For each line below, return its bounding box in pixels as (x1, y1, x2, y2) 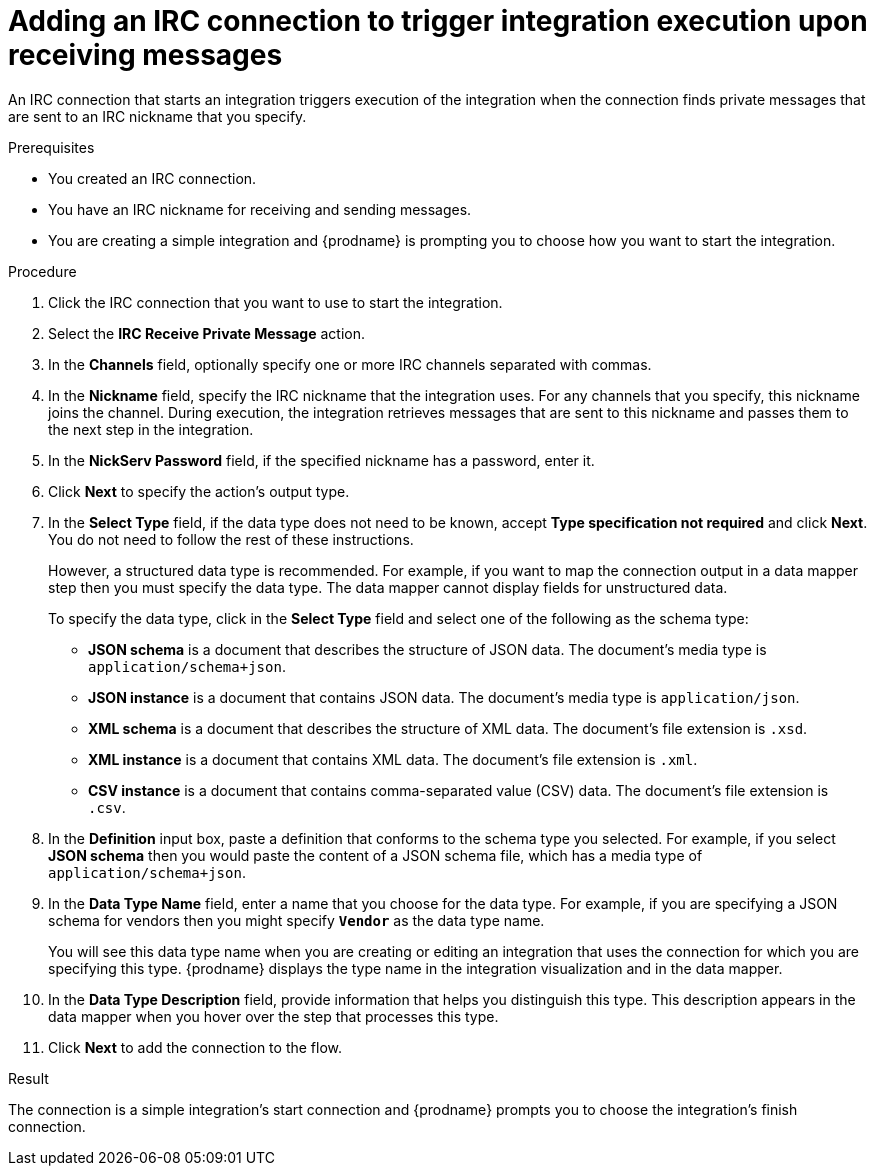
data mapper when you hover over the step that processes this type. (48, 1007, 499, 1025)
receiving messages (8, 38, 283, 72)
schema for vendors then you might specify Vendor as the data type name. (48, 911, 545, 929)
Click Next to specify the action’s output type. (48, 482, 350, 500)
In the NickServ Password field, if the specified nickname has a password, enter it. (48, 451, 595, 469)
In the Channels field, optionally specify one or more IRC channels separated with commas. (48, 355, 652, 373)
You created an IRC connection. (48, 169, 257, 187)
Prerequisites (8, 138, 95, 156)
